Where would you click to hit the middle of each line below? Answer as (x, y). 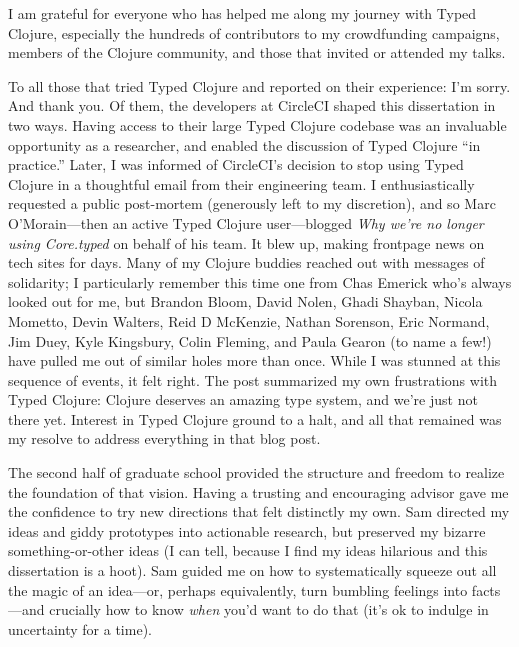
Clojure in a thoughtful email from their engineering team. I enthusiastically (241, 183)
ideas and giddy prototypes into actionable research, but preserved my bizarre (247, 530)
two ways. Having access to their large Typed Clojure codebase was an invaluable (257, 124)
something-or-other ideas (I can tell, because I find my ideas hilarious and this (248, 550)
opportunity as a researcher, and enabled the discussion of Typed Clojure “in (244, 144)
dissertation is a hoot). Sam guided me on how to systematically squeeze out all (252, 570)
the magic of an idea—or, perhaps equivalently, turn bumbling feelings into (238, 589)
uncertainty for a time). (80, 628)
